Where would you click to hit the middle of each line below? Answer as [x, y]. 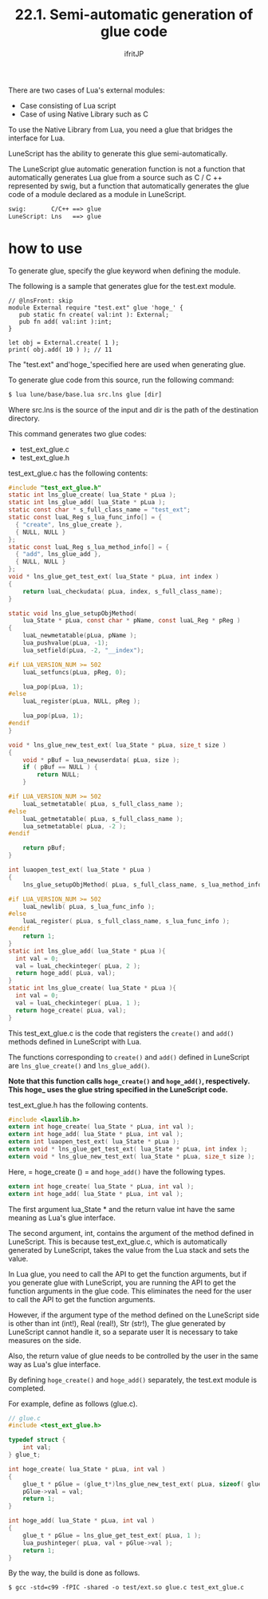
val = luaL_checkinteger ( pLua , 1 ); [78, 1003]
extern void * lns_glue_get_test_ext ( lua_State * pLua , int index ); [128, 1149]
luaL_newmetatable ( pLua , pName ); [80, 636]
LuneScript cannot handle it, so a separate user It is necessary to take [123, 1332]
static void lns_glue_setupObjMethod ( [73, 613]
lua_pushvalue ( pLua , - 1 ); [66, 643]
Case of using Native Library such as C [84, 114]
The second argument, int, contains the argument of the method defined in [131, 1233]
